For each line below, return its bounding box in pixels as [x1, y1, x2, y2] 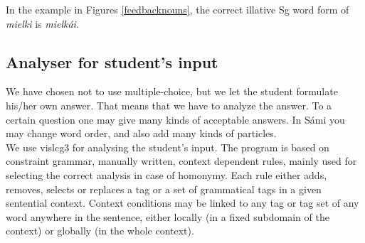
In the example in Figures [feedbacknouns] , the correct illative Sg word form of [6, 2, 349, 16]
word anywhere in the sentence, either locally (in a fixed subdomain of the [6, 209, 329, 224]
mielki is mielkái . [6, 16, 79, 31]
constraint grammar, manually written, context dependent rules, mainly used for [6, 153, 357, 168]
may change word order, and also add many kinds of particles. [6, 126, 277, 141]
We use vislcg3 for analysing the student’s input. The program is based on [6, 139, 329, 154]
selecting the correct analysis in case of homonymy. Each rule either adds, [6, 167, 327, 182]
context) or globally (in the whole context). [6, 223, 194, 238]
